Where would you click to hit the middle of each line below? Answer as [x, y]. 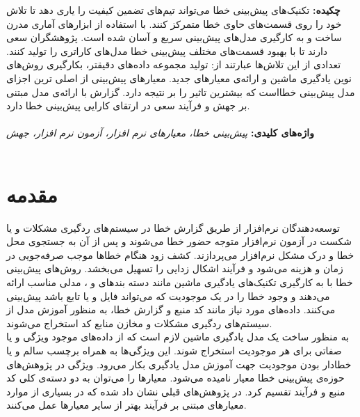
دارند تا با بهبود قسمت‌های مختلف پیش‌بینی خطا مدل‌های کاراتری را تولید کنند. [167, 50]
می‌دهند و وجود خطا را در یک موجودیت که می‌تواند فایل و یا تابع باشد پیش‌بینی [168, 296]
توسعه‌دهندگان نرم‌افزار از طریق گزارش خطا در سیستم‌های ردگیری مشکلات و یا [173, 227]
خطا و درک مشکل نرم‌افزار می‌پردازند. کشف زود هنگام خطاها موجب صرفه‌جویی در [180, 254]
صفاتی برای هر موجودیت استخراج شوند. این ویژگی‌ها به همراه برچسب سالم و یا [174, 350]
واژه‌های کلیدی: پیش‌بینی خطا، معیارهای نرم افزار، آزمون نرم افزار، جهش [160, 133]
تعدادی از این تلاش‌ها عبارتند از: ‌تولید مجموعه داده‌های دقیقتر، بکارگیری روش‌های [174, 64]
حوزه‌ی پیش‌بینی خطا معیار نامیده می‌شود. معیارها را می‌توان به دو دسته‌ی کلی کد [175, 378]
